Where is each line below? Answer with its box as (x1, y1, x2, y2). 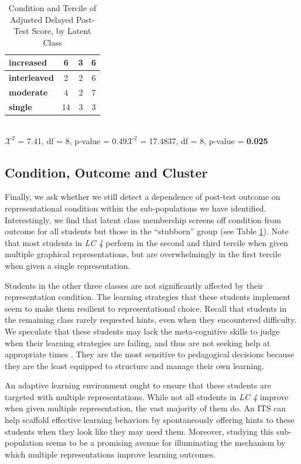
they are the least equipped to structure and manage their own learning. (5, 359, 264, 371)
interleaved (9, 71, 54, 84)
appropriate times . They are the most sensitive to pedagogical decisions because (5, 348, 295, 360)
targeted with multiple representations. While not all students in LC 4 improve (5, 390, 289, 402)
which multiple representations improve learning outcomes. (5, 448, 216, 460)
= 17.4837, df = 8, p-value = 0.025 (139, 134, 268, 146)
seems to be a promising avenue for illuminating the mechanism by (46, 436, 286, 449)
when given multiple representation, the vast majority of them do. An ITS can (5, 402, 286, 414)
